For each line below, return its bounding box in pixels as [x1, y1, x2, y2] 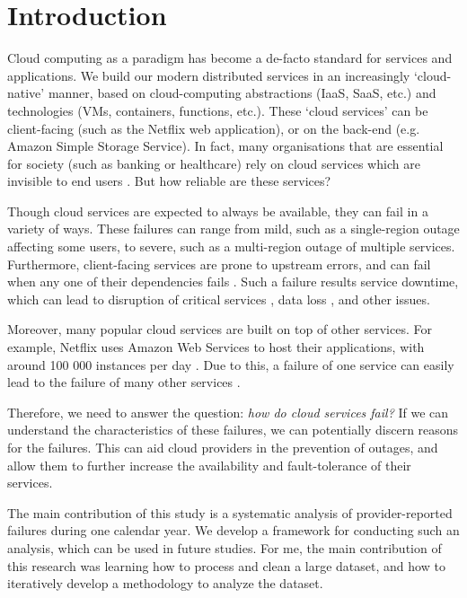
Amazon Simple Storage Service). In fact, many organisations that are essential [7, 136, 444, 155]
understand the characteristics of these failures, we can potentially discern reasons [7, 420, 459, 439]
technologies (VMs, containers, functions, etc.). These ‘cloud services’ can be [7, 101, 428, 119]
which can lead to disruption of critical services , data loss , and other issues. [7, 289, 430, 308]
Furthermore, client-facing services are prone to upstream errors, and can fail [7, 254, 431, 273]
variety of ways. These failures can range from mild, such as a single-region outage [7, 219, 460, 238]
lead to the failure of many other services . [7, 373, 241, 391]
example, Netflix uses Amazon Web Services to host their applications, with [7, 338, 425, 356]
